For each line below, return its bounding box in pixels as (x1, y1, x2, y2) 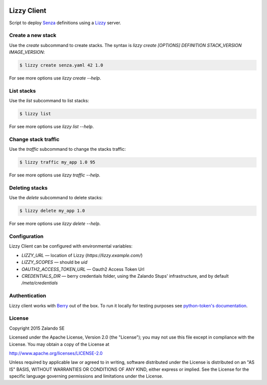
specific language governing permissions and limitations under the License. (9, 373, 163, 379)
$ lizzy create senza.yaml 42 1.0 (19, 62, 103, 68)
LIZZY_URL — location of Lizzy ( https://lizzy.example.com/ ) (21, 252, 143, 258)
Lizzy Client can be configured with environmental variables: (9, 243, 133, 249)
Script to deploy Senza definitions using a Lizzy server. (9, 20, 121, 26)
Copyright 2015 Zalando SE (9, 325, 65, 331)
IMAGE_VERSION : (9, 49, 45, 55)
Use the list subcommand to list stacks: (9, 98, 89, 104)
